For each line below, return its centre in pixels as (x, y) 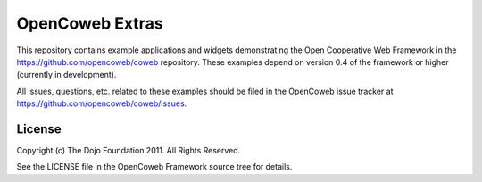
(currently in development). (66, 75)
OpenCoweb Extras (90, 23)
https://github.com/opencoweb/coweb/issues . (102, 103)
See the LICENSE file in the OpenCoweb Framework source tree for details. (154, 167)
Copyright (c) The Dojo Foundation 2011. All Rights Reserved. (129, 151)
